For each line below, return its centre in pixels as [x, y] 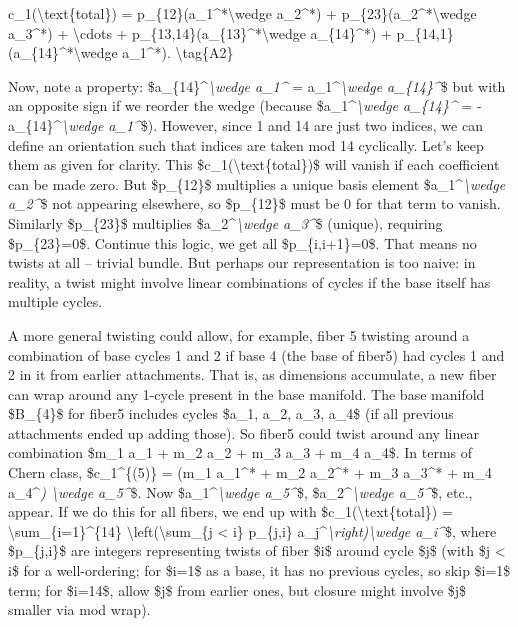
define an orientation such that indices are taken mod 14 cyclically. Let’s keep [246, 144]
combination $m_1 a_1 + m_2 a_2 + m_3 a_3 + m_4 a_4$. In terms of [240, 452]
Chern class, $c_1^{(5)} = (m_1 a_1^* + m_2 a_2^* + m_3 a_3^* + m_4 [250, 472]
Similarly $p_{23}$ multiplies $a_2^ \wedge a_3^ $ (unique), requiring [225, 222]
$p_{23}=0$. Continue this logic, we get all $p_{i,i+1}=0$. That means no [242, 242]
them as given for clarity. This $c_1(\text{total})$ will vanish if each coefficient [254, 164]
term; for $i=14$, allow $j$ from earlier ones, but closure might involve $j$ [237, 589]
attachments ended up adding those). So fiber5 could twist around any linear [243, 432]
